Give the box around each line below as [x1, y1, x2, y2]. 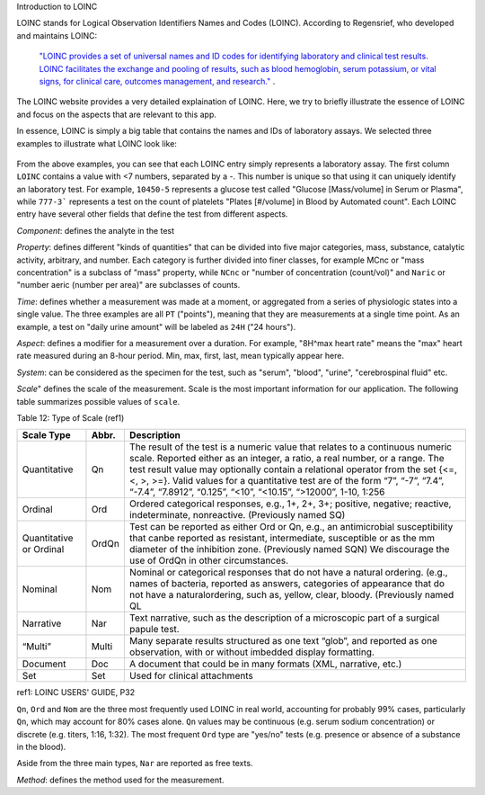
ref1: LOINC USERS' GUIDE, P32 [16, 687, 135, 698]
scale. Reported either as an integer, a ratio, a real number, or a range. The [128, 452, 445, 465]
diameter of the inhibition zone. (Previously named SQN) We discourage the [128, 543, 450, 556]
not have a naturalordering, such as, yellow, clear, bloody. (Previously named [128, 589, 454, 602]
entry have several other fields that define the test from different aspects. [16, 209, 288, 219]
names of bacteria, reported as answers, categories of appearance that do [128, 577, 445, 590]
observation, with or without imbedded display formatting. [128, 646, 375, 658]
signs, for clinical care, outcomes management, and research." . [39, 76, 276, 86]
